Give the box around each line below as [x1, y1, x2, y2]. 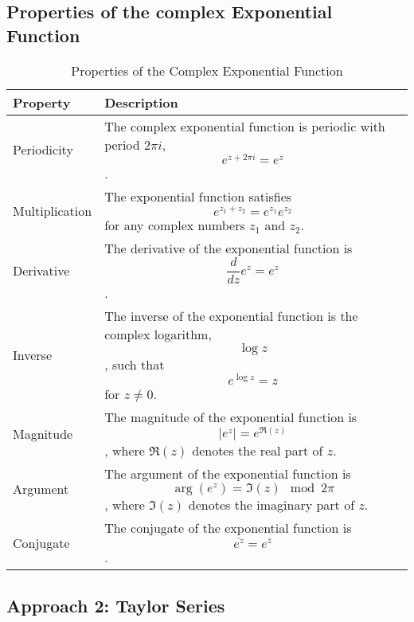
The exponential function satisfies [104, 187, 292, 206]
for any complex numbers [104, 216, 245, 235]
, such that [104, 354, 165, 374]
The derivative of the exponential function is [104, 239, 353, 258]
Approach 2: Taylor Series [6, 593, 225, 617]
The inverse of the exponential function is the [104, 306, 358, 325]
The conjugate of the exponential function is [104, 518, 352, 537]
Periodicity [13, 140, 73, 159]
